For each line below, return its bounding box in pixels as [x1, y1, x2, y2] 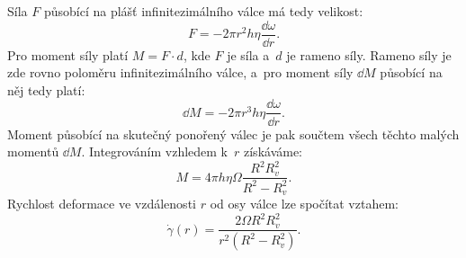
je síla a [227, 45, 270, 64]
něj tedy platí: [7, 80, 85, 99]
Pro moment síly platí [7, 45, 129, 64]
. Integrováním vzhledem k [81, 142, 229, 161]
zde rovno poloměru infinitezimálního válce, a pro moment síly [7, 63, 354, 82]
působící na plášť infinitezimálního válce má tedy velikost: [43, 2, 363, 20]
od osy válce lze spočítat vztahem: [210, 194, 399, 213]
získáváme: [244, 142, 303, 161]
